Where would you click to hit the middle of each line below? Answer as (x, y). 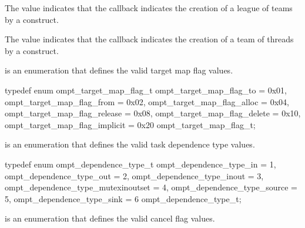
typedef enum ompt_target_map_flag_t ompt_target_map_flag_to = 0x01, (146, 90)
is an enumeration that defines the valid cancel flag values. (110, 218)
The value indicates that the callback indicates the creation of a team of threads (149, 39)
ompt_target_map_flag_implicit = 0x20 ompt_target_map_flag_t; (130, 124)
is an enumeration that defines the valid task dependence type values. (130, 144)
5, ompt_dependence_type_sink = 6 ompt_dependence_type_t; (123, 198)
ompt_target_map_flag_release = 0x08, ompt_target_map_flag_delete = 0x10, (153, 113)
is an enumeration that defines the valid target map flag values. (119, 70)
